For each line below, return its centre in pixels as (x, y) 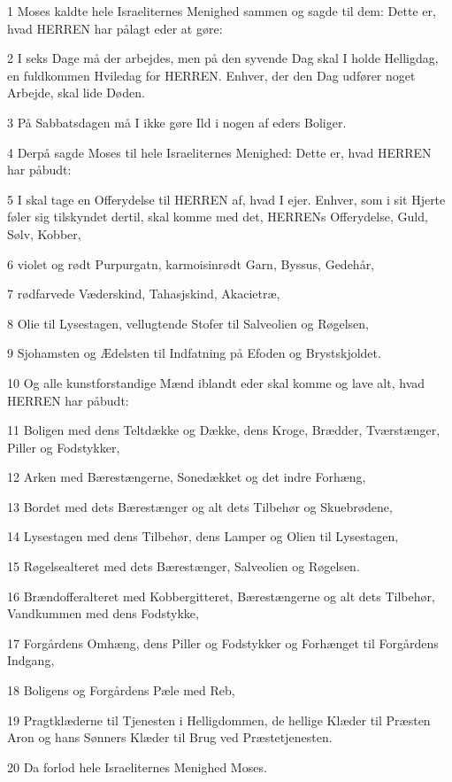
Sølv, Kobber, (44, 233)
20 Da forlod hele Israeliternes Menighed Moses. (137, 767)
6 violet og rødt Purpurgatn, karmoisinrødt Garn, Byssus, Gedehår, (191, 263)
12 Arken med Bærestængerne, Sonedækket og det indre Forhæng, (187, 477)
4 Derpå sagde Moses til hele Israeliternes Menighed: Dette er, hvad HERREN (219, 152)
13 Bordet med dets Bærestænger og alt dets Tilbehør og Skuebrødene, (200, 506)
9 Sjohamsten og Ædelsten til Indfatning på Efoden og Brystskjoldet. (194, 353)
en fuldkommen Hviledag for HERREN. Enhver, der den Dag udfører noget (211, 75)
